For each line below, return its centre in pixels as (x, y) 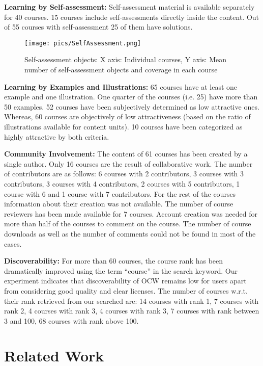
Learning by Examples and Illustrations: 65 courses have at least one (121, 86)
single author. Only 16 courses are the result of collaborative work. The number (128, 163)
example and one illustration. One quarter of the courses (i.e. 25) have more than (131, 97)
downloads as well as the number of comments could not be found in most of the (130, 233)
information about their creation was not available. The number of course (119, 204)
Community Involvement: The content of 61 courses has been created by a (126, 154)
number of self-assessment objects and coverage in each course (121, 70)
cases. (13, 243)
